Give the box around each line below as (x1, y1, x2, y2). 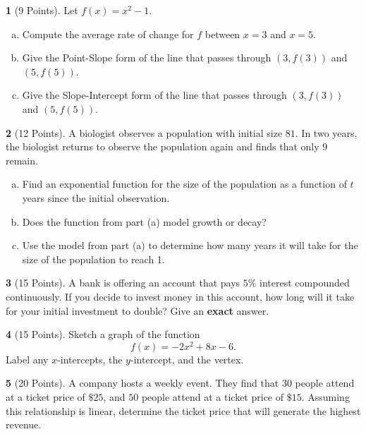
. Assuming (301, 389, 350, 404)
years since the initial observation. (22, 190, 170, 205)
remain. (6, 152, 38, 167)
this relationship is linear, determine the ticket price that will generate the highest (6, 403, 361, 418)
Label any (6, 351, 49, 366)
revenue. (6, 417, 42, 432)
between (205, 26, 240, 41)
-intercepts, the (57, 351, 123, 366)
